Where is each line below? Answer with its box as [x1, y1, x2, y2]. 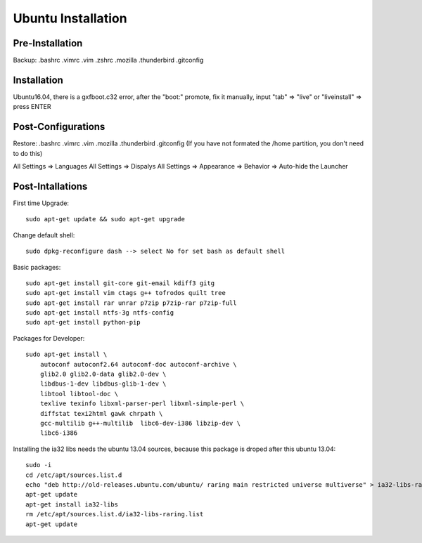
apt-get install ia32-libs [25, 500, 119, 509]
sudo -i [25, 461, 52, 469]
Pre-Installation [13, 37, 83, 49]
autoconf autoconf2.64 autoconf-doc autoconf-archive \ [39, 360, 237, 368]
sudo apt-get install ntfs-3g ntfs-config [25, 309, 174, 317]
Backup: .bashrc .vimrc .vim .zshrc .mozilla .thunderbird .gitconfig [13, 56, 204, 65]
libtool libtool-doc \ [39, 390, 119, 398]
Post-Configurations [13, 121, 105, 133]
